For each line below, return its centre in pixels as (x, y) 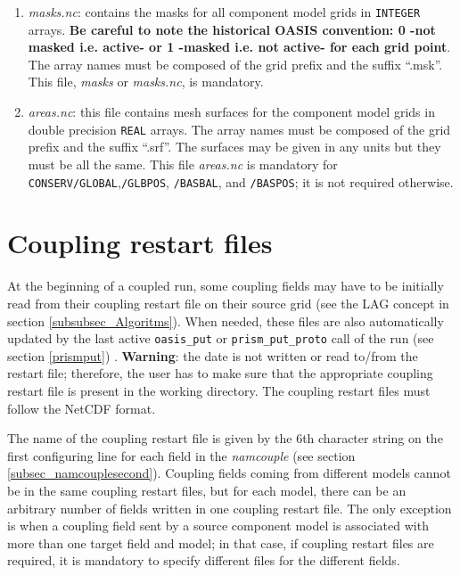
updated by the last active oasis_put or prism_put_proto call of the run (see (221, 338)
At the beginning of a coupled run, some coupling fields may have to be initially (226, 286)
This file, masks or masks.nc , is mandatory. (146, 82)
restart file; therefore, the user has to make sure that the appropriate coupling (220, 373)
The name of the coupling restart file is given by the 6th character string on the (225, 438)
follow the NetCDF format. (82, 408)
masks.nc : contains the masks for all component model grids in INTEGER (224, 12)
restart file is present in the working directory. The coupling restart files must (219, 390)
